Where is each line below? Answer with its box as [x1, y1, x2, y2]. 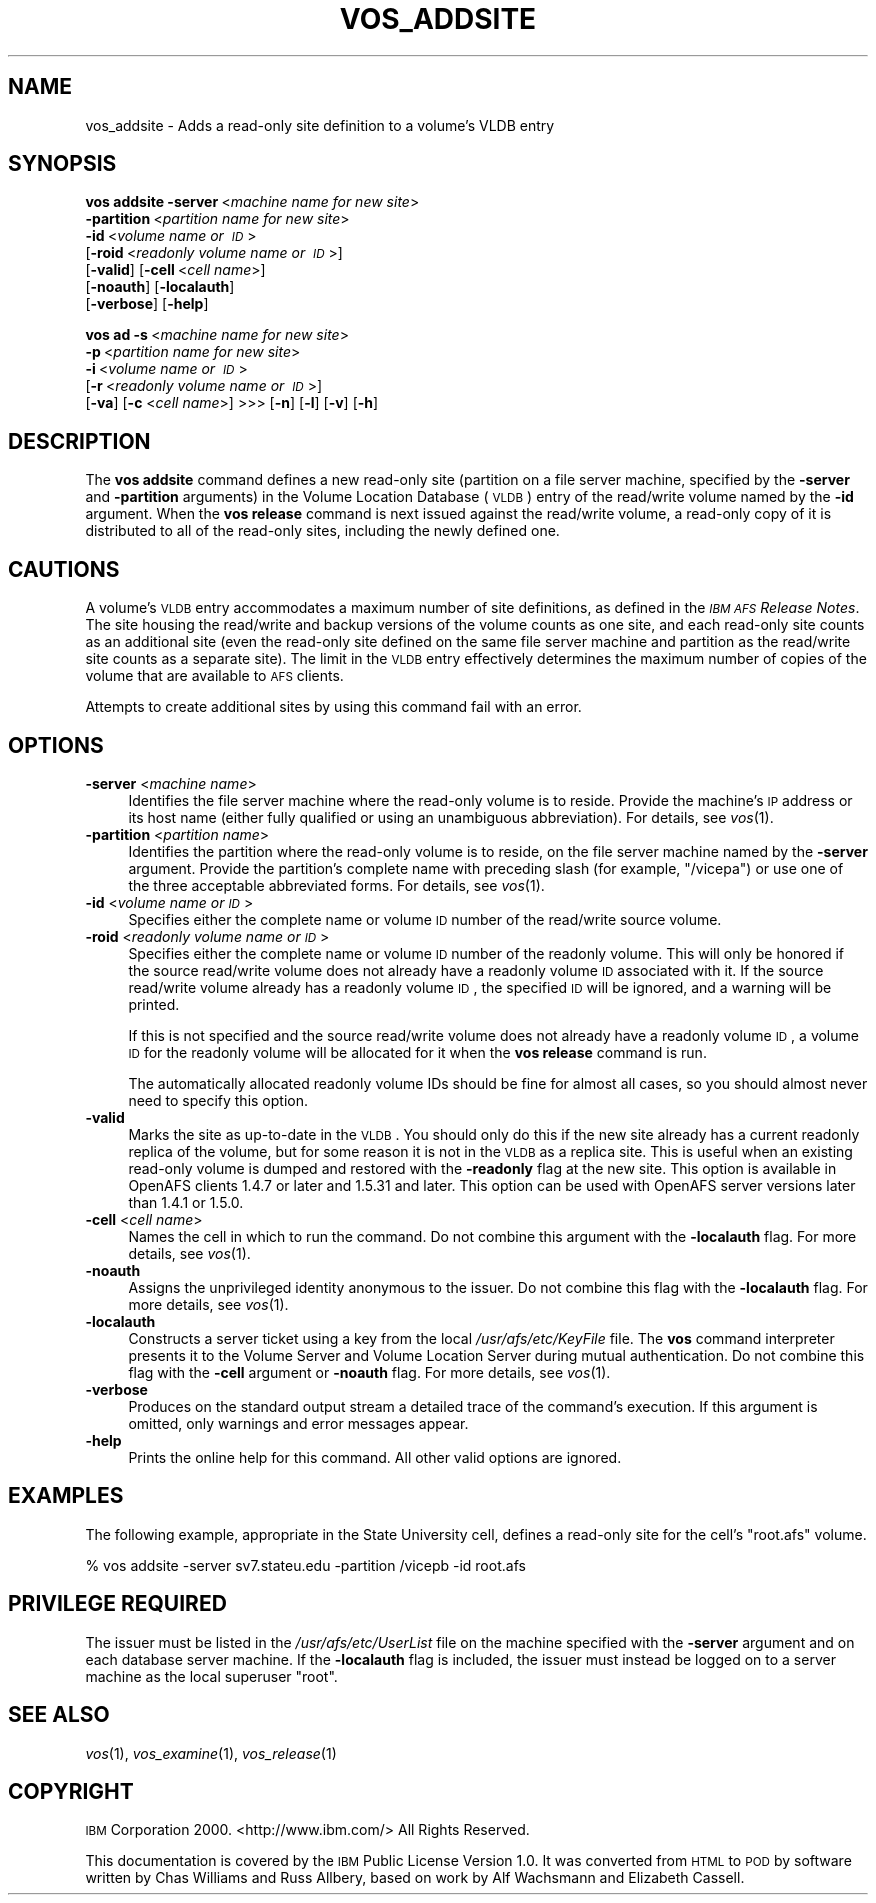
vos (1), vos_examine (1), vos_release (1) [85, 1744, 337, 1762]
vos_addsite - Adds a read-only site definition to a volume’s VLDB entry [85, 116, 555, 134]
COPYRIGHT [8, 1778, 134, 1804]
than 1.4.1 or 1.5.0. [128, 1193, 244, 1211]
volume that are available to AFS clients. [85, 667, 344, 685]
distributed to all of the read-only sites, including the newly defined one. [85, 522, 560, 540]
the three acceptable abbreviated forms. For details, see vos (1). [128, 876, 545, 894]
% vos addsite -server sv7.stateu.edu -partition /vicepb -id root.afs [85, 1556, 526, 1574]
